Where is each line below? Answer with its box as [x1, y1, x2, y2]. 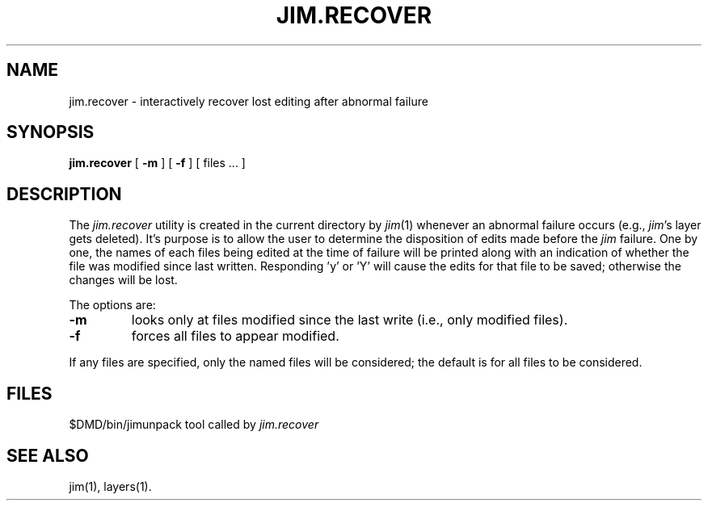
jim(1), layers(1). [69, 479, 152, 493]
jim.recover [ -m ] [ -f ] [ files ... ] [69, 156, 246, 170]
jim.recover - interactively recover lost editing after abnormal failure [69, 94, 428, 108]
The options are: [69, 298, 156, 312]
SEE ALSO [6, 445, 89, 466]
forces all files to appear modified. [131, 328, 339, 345]
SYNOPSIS [6, 122, 95, 143]
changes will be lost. [69, 273, 178, 287]
